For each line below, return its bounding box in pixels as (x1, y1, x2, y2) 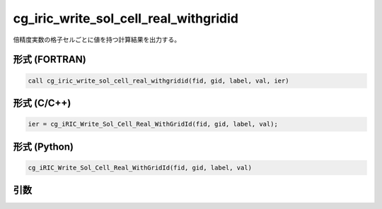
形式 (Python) (13, 141, 74, 153)
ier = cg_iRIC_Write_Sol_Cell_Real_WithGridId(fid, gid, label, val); (28, 120, 279, 129)
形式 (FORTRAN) (13, 54, 86, 66)
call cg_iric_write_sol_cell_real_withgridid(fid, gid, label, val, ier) (28, 76, 289, 85)
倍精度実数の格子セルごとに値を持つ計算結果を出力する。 (13, 35, 180, 44)
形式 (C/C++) (13, 97, 71, 109)
